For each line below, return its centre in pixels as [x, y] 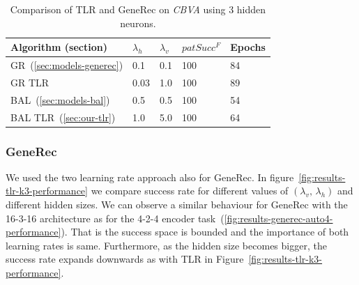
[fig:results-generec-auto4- [278, 218]
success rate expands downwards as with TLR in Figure [125, 259]
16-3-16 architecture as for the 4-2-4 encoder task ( [115, 218]
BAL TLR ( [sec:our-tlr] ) [63, 117]
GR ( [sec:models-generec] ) [67, 65]
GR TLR [30, 82]
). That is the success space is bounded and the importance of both [205, 232]
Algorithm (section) [59, 47]
